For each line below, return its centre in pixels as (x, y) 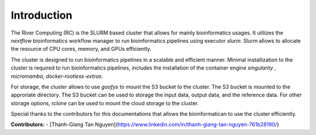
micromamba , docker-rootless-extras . (57, 76)
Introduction (42, 15)
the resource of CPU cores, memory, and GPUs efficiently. (81, 49)
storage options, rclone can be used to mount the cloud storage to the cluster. (105, 103)
